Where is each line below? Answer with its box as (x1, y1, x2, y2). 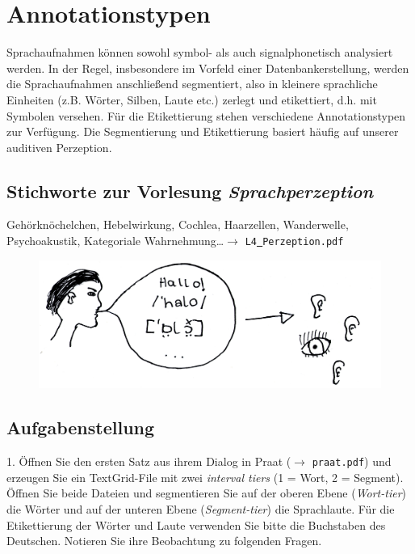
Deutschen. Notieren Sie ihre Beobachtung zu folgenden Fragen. (6, 532, 322, 549)
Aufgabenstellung (6, 415, 155, 440)
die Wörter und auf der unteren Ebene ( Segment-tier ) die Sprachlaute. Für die (6, 500, 395, 517)
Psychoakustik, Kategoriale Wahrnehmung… (6, 232, 224, 249)
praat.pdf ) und (312, 453, 392, 470)
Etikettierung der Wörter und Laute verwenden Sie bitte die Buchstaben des (6, 516, 386, 533)
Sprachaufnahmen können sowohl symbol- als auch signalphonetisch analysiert (6, 44, 393, 61)
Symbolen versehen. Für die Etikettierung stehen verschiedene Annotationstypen (6, 107, 406, 124)
